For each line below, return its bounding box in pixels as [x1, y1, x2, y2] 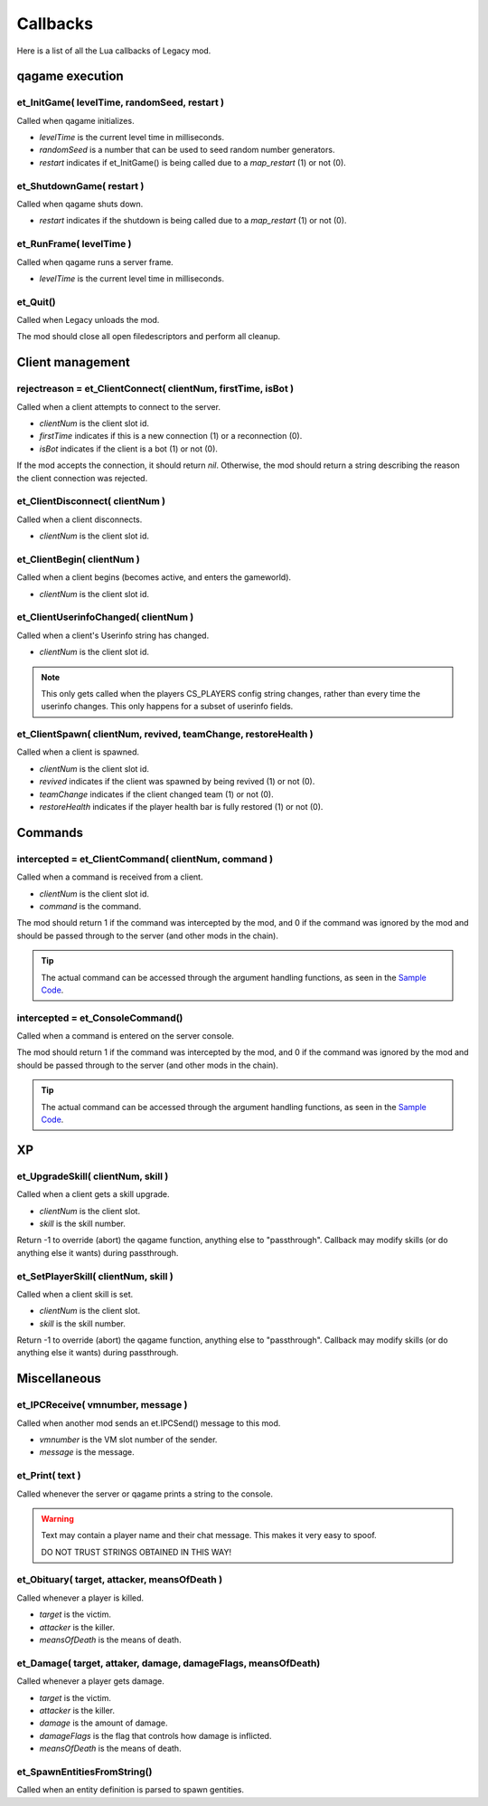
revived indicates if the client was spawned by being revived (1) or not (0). [39, 776, 315, 787]
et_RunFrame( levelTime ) [16, 238, 132, 251]
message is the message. [39, 1447, 135, 1458]
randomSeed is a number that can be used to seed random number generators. [39, 145, 335, 156]
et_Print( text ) [16, 1469, 81, 1482]
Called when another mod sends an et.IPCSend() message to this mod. [16, 1417, 281, 1429]
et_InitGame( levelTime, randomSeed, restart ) [16, 96, 225, 109]
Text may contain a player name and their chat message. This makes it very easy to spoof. [41, 1530, 377, 1541]
